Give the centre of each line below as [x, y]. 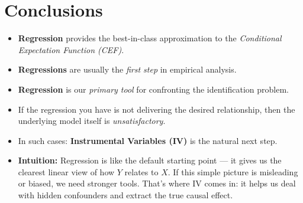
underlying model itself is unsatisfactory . [92, 121]
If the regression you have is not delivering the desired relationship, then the [157, 109]
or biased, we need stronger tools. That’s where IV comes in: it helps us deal [157, 183]
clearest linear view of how [66, 171]
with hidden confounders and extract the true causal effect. [125, 195]
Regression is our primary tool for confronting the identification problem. [153, 89]
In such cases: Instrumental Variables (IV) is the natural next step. [148, 140]
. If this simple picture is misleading [233, 171]
